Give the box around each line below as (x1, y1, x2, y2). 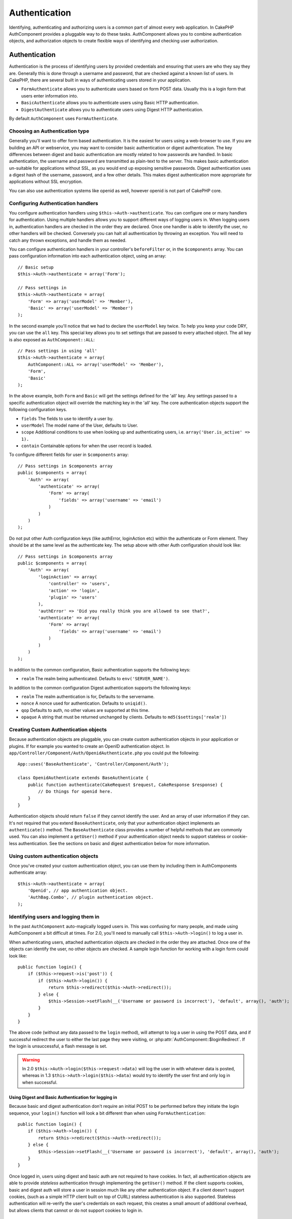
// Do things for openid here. (38, 789, 113, 794)
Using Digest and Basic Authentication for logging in (9, 1094, 117, 1100)
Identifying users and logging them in (9, 913, 100, 920)
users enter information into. (21, 93, 78, 98)
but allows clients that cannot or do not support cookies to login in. (9, 1207, 143, 1213)
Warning (22, 1057, 40, 1062)
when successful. (22, 1079, 58, 1085)
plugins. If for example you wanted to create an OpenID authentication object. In (9, 743, 170, 749)
